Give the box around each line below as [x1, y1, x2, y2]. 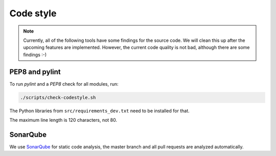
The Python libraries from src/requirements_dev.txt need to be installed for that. [9, 108, 190, 114]
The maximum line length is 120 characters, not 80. [9, 117, 118, 123]
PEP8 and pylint [9, 67, 61, 76]
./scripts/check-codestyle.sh [20, 94, 96, 100]
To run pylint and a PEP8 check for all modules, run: [9, 81, 119, 87]
